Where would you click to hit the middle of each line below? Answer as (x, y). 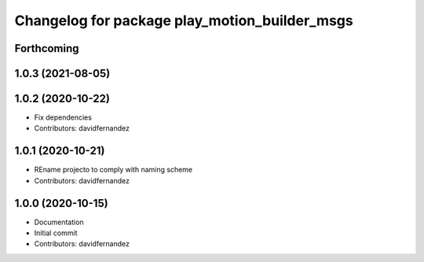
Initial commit (56, 233)
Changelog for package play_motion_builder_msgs (184, 20)
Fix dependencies (63, 117)
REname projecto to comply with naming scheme (113, 170)
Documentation (59, 222)
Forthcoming (47, 48)
